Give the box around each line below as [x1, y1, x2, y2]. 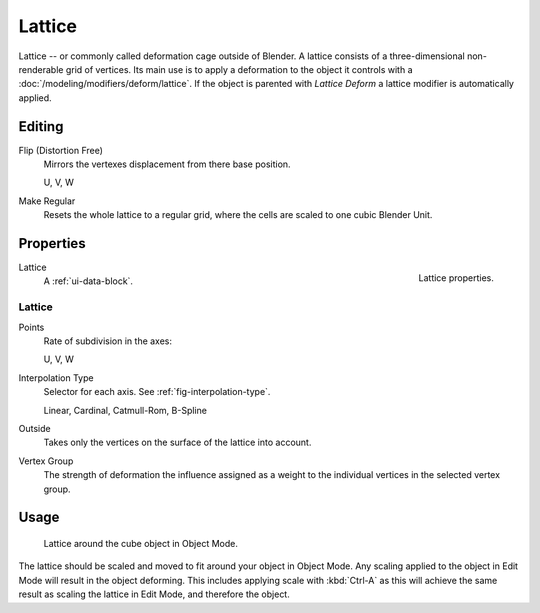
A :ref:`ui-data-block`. [43, 275, 134, 287]
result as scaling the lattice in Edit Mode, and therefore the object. [18, 588, 290, 600]
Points [18, 321, 45, 333]
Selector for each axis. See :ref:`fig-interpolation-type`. [43, 386, 271, 398]
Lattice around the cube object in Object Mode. [43, 537, 239, 549]
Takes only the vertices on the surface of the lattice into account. [43, 436, 312, 449]
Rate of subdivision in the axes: [43, 335, 173, 347]
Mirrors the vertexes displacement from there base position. [43, 158, 291, 170]
